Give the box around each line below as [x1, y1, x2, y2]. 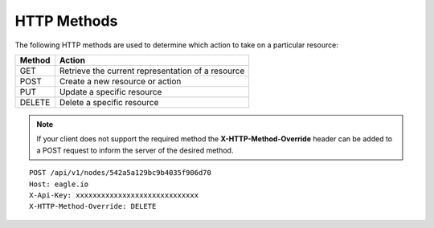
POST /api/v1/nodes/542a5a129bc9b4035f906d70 [29, 169, 212, 177]
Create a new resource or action [59, 75, 182, 87]
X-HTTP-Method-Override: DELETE [29, 202, 157, 211]
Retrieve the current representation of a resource [59, 65, 245, 76]
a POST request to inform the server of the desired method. [36, 145, 234, 155]
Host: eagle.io [29, 179, 89, 189]
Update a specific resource [59, 86, 162, 97]
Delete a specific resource [59, 96, 159, 108]
